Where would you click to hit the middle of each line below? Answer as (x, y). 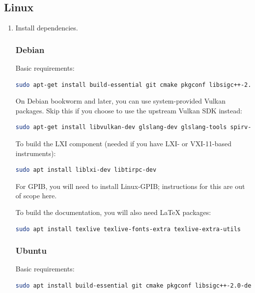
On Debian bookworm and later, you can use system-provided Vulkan (120, 101)
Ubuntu (31, 251)
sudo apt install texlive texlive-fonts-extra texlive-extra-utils (128, 229)
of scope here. (36, 196)
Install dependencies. (47, 28)
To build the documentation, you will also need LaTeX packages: (113, 212)
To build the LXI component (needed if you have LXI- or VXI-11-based (123, 143)
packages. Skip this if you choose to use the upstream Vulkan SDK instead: (129, 110)
